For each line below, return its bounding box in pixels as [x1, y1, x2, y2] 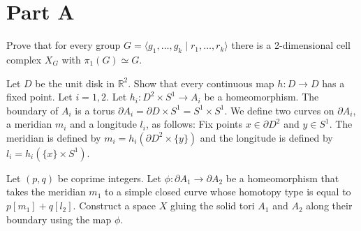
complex [6, 52, 42, 66]
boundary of [6, 103, 59, 117]
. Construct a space [73, 198, 156, 213]
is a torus [75, 103, 115, 117]
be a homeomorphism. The [204, 89, 319, 104]
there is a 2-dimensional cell [231, 38, 351, 52]
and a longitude [70, 117, 137, 131]
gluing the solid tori [170, 198, 255, 213]
